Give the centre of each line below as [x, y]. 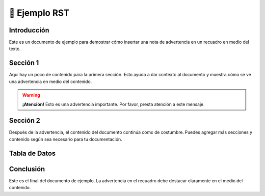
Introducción [29, 30]
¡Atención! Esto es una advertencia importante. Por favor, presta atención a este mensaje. [113, 104]
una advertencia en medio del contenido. [51, 82]
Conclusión [27, 169]
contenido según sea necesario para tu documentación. [66, 139]
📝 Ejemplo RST [39, 13]
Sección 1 [24, 63]
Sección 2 [25, 121]
